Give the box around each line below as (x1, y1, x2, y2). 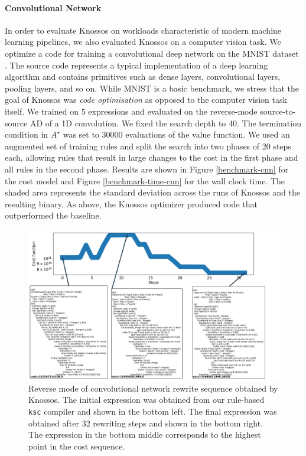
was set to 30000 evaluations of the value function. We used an (63, 128, 290, 141)
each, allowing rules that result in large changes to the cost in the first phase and (5, 151, 298, 164)
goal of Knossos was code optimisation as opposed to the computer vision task (5, 93, 287, 106)
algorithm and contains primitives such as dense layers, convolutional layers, (5, 70, 281, 83)
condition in (5, 128, 48, 141)
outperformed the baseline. (5, 209, 102, 222)
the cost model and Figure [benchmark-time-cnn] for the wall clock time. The (5, 174, 285, 187)
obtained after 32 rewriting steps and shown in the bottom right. (28, 416, 263, 429)
